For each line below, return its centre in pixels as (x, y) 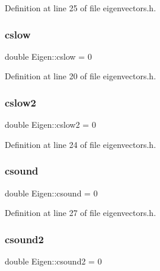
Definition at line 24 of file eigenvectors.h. (81, 144)
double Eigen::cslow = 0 (48, 56)
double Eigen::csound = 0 (51, 193)
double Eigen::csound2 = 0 (53, 261)
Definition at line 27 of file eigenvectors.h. (81, 213)
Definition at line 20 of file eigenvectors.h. (81, 76)
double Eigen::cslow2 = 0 (50, 125)
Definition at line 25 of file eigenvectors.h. (81, 8)
